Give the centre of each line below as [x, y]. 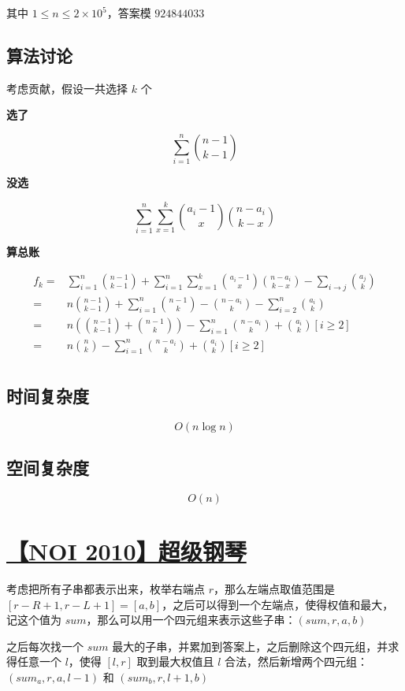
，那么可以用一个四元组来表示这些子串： [191, 620]
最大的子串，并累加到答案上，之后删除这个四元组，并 [250, 646]
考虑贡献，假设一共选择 [67, 88]
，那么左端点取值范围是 [274, 588]
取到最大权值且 [175, 661]
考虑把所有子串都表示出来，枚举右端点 [106, 588]
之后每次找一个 [45, 646]
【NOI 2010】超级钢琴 [126, 550]
